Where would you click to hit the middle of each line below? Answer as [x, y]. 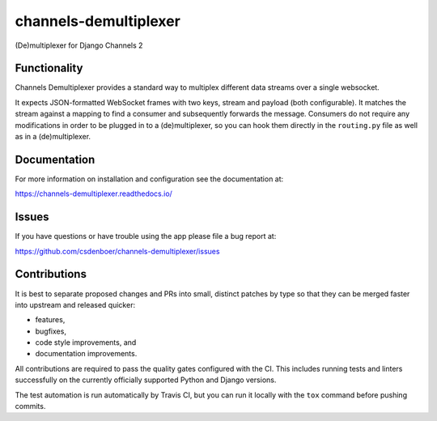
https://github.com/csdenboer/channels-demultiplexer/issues [117, 251]
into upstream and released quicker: [75, 304]
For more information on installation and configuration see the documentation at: [149, 179]
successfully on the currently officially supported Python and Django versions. [146, 380]
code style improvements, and [86, 342]
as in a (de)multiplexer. [53, 137]
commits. [30, 406]
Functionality [49, 68]
